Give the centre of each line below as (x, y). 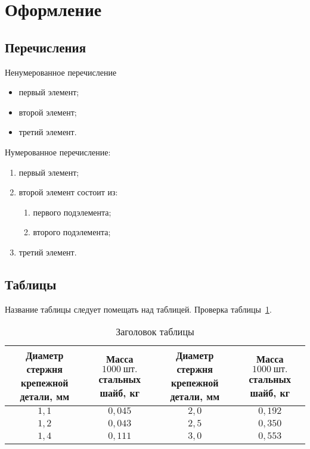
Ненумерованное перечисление (61, 72)
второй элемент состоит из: (68, 192)
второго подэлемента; (72, 232)
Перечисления (46, 47)
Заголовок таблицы (155, 332)
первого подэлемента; (72, 212)
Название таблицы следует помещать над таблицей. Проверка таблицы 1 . (138, 309)
